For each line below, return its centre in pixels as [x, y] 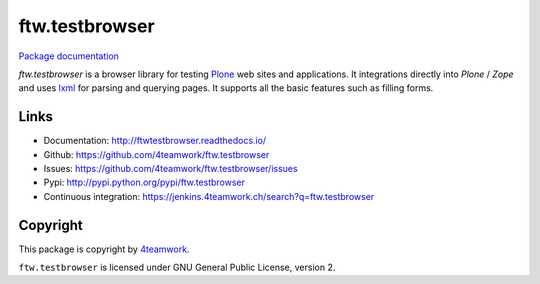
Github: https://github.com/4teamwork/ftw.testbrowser [156, 154]
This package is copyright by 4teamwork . [104, 249]
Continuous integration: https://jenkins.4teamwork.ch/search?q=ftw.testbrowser [209, 196]
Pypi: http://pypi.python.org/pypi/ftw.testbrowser [144, 182]
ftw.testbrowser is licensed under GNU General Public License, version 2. [177, 267]
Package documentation [69, 56]
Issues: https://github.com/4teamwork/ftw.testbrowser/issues [171, 169]
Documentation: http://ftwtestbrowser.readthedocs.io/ [155, 141]
